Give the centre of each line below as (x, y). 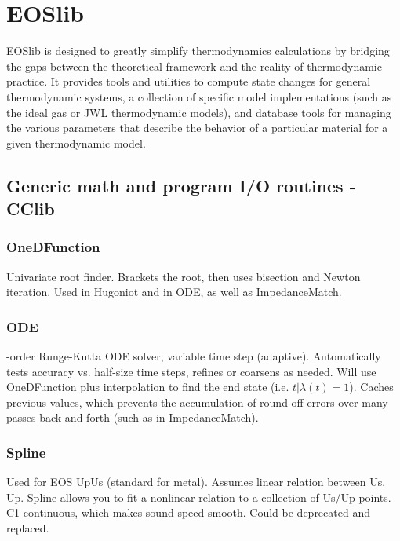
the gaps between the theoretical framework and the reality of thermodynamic (194, 66)
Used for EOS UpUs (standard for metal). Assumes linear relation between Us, (196, 482)
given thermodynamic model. (76, 143)
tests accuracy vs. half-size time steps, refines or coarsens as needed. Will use (191, 371)
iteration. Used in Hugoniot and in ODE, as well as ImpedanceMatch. (174, 292)
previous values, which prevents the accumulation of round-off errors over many (197, 402)
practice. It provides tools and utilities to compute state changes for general (189, 81)
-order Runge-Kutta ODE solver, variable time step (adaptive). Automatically (194, 356)
